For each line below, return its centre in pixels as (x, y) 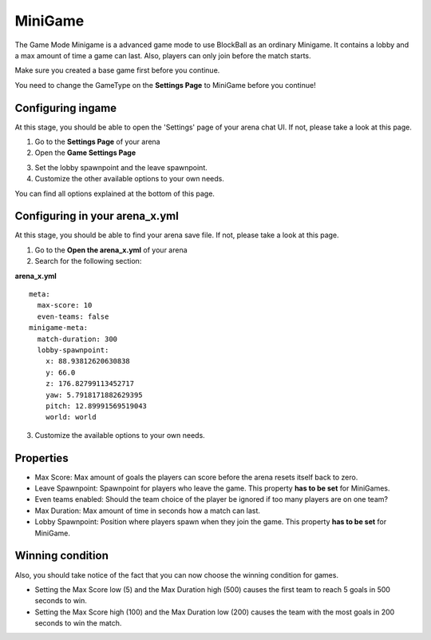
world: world (71, 417)
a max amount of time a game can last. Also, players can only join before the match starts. (163, 55)
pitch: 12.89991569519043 (96, 406)
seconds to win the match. (78, 623)
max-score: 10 (65, 305)
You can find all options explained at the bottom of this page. (115, 193)
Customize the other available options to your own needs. (130, 179)
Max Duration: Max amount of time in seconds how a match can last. (148, 511)
